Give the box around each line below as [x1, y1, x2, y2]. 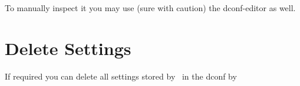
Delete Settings [5, 36, 131, 60]
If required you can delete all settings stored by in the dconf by [5, 70, 237, 82]
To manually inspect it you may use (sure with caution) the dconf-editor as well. [5, 2, 296, 13]
